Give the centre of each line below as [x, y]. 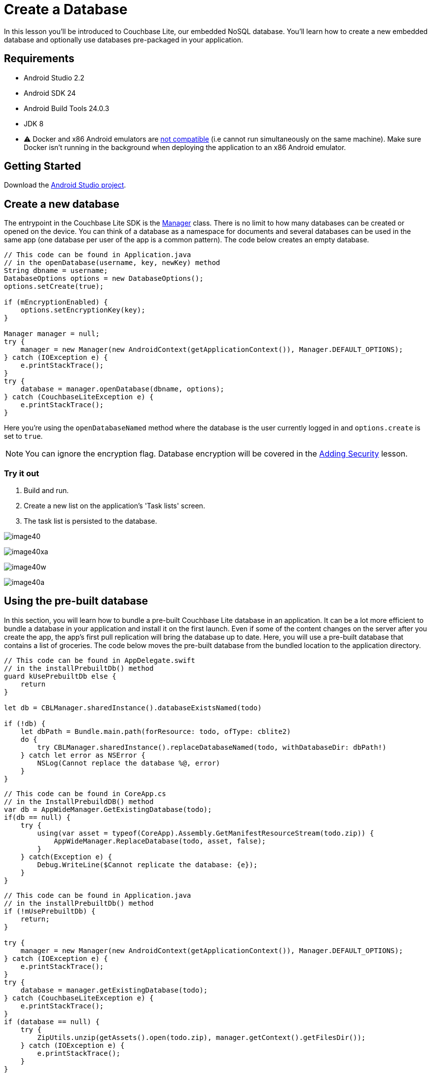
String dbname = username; [56, 271]
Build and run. [46, 491]
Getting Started [43, 166]
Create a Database [66, 9]
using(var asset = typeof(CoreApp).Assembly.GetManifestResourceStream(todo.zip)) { [206, 833]
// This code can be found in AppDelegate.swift [100, 660]
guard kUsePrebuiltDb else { [60, 676]
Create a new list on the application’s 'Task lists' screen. [114, 506]
